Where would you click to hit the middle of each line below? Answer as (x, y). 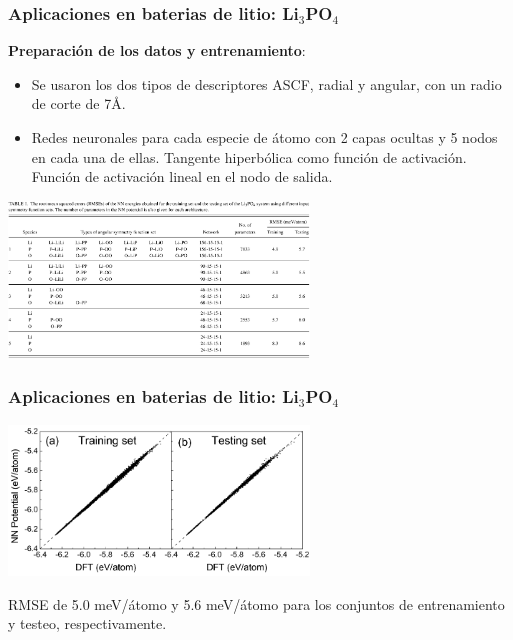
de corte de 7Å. (78, 103)
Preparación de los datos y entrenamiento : (157, 50)
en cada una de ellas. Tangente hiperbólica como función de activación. (249, 156)
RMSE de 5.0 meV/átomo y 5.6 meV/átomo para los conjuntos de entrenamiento (256, 603)
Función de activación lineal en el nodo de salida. (182, 176)
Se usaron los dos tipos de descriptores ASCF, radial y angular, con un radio (266, 83)
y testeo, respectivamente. (87, 623)
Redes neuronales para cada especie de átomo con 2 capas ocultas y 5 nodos (264, 137)
